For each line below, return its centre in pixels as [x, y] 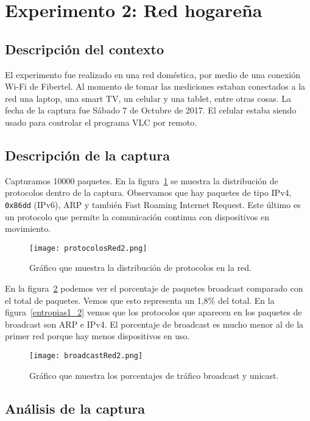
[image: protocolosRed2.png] [88, 248]
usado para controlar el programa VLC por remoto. [101, 122]
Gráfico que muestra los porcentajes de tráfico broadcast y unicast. [154, 375]
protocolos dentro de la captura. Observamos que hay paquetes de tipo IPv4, [148, 193]
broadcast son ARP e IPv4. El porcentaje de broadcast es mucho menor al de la [154, 324]
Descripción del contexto [85, 49]
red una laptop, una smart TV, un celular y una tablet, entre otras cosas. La [148, 98]
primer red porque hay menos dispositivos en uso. [97, 336]
